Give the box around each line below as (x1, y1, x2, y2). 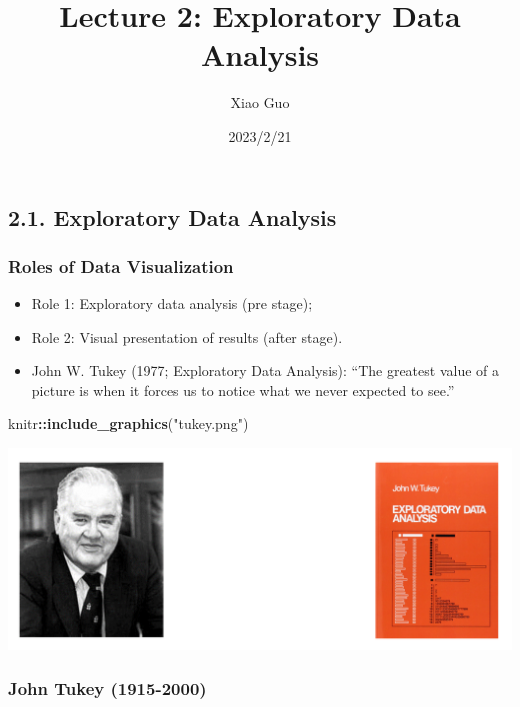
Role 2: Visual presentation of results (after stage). (31, 326, 343, 347)
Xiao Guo (230, 92, 290, 113)
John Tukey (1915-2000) (8, 676, 207, 701)
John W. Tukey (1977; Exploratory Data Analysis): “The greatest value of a (31, 360, 500, 381)
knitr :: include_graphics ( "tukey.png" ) (8, 413, 249, 434)
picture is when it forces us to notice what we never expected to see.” (31, 379, 455, 400)
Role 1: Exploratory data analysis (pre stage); (31, 293, 313, 314)
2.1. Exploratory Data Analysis (8, 201, 337, 232)
